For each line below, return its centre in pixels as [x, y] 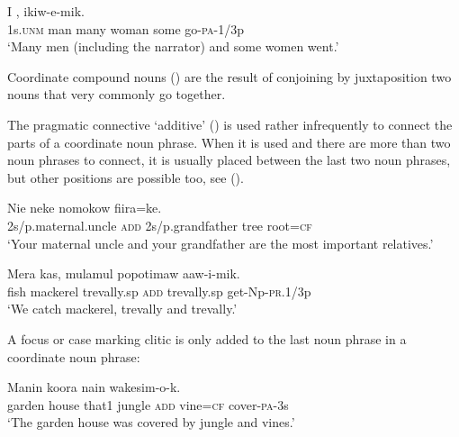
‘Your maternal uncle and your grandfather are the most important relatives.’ [220, 243]
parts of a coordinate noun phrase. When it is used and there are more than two [229, 142]
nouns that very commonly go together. [117, 94]
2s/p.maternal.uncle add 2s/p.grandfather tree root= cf [160, 225]
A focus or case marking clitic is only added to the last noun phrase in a [207, 338]
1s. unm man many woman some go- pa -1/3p [126, 28]
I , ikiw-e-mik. [46, 11]
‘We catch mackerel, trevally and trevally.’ [122, 309]
